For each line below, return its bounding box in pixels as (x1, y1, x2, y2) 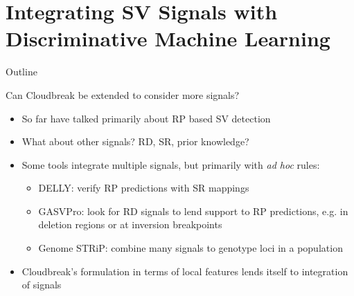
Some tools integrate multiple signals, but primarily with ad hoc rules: (21, 157, 320, 172)
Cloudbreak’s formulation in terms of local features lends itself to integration (21, 263, 348, 278)
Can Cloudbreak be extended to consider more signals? (6, 87, 240, 102)
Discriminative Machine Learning (6, 24, 330, 53)
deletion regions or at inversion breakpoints (38, 217, 222, 232)
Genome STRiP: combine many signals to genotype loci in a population (38, 241, 343, 255)
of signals (21, 277, 62, 292)
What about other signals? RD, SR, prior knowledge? (21, 134, 249, 149)
